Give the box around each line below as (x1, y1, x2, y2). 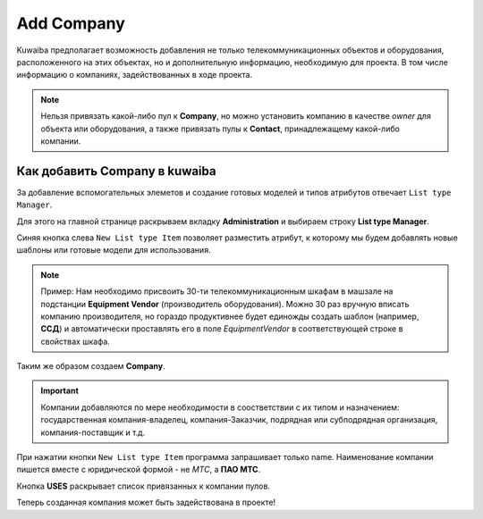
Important (40, 385, 80, 397)
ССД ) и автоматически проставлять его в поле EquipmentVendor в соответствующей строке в (40, 323, 403, 334)
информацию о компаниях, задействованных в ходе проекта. (16, 70, 253, 80)
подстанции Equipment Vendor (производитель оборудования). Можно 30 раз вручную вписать (40, 298, 410, 309)
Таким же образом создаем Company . (16, 361, 165, 372)
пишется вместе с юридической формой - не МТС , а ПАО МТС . (16, 465, 261, 475)
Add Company (16, 13, 125, 33)
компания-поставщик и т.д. (40, 427, 146, 438)
